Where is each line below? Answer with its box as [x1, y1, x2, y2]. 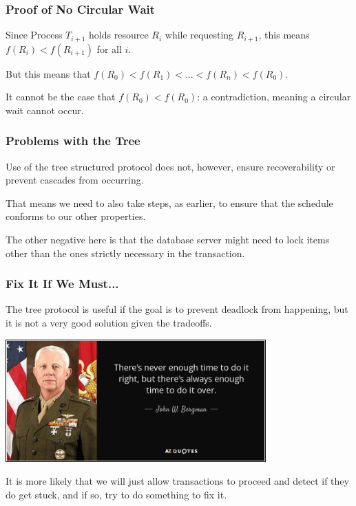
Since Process [6, 27, 63, 42]
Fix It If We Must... [6, 275, 119, 292]
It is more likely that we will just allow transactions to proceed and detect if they [6, 474, 349, 488]
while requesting [165, 27, 234, 42]
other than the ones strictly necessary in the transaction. [6, 245, 245, 260]
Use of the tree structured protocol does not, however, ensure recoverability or [6, 159, 335, 173]
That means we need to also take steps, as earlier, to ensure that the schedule [6, 195, 333, 210]
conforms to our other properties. [6, 209, 146, 223]
